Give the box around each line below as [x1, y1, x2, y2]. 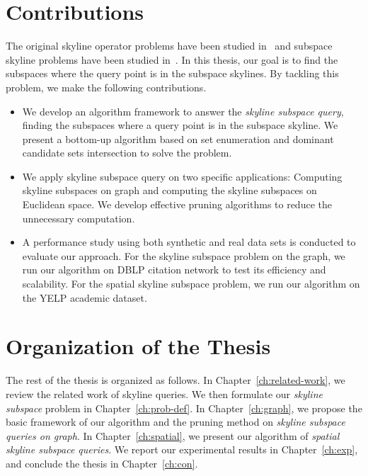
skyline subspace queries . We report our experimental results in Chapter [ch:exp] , [6, 442, 358, 457]
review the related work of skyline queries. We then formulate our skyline [6, 386, 323, 401]
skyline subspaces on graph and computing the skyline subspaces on [22, 183, 317, 198]
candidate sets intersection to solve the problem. [22, 145, 232, 160]
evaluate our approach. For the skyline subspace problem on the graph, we [22, 248, 345, 263]
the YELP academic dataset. [22, 290, 147, 305]
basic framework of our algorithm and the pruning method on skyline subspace [6, 414, 345, 429]
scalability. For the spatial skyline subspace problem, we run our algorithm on [22, 276, 360, 291]
